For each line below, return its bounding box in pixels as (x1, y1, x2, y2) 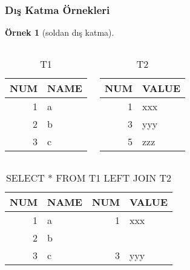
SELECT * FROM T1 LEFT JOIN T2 (5, 170, 172, 185)
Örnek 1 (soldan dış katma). (5, 26, 114, 39)
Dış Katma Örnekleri (5, 2, 110, 17)
